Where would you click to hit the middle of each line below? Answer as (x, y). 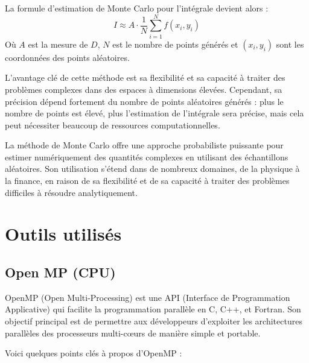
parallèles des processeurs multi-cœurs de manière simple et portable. (133, 333)
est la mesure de (58, 44)
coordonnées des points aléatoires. (67, 57)
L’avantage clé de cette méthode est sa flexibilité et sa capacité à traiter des (145, 77)
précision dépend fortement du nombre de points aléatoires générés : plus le (144, 101)
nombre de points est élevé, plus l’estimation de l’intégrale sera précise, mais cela (154, 113)
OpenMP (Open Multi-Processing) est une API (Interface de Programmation (148, 297)
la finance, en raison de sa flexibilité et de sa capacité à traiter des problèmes (147, 181)
